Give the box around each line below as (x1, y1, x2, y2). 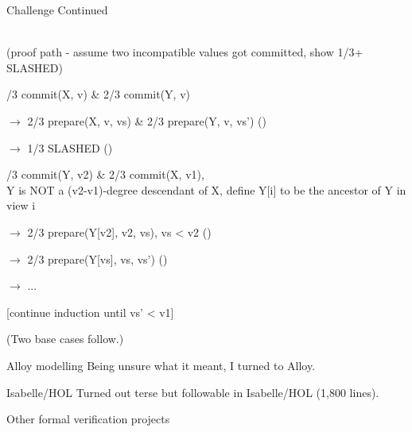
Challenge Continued (6, 2, 108, 17)
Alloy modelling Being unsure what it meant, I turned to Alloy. (6, 357, 316, 373)
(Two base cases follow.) (6, 330, 124, 347)
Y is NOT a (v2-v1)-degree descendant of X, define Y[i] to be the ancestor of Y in (6, 181, 406, 198)
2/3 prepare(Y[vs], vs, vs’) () (27, 250, 168, 267)
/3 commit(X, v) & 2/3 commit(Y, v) (6, 86, 190, 102)
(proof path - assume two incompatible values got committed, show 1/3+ (6, 44, 363, 60)
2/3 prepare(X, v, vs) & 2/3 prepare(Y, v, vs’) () (27, 112, 266, 129)
